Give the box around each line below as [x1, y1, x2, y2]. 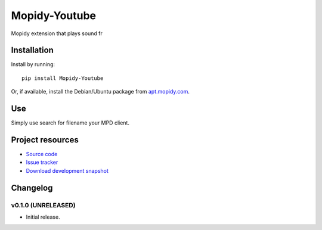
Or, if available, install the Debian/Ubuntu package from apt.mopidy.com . [11, 88, 190, 95]
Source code [26, 151, 58, 158]
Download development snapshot [26, 167, 109, 174]
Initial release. [26, 213, 60, 220]
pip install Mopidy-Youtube [21, 74, 104, 82]
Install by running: [11, 61, 55, 68]
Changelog [11, 182, 53, 193]
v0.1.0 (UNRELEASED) [11, 201, 76, 209]
